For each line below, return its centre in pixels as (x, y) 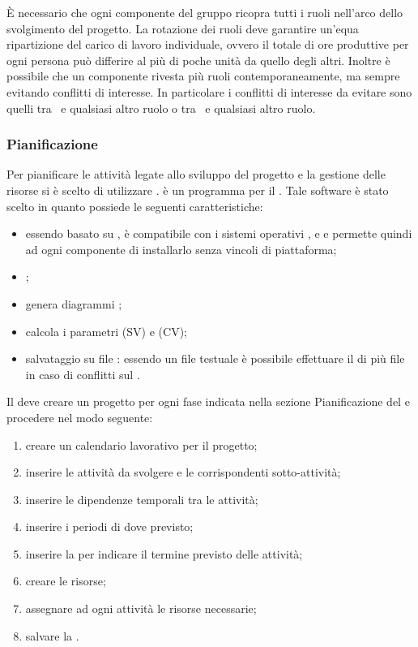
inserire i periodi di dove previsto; (109, 526)
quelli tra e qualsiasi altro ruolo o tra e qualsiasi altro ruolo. (161, 108)
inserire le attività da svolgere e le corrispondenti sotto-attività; (183, 472)
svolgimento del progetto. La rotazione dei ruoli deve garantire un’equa (183, 28)
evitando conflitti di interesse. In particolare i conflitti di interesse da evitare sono (209, 91)
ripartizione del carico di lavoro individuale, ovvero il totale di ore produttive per (208, 44)
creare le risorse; (66, 581)
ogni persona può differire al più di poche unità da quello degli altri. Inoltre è (198, 60)
